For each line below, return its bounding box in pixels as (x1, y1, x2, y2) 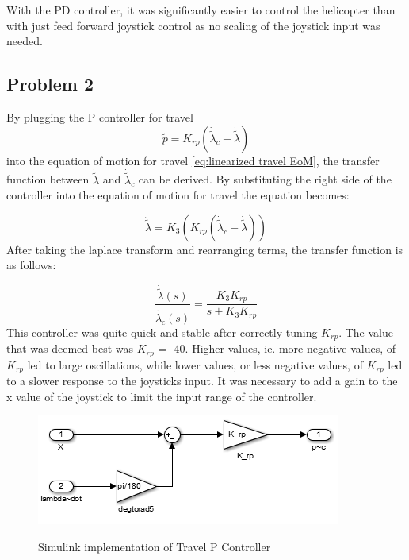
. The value (338, 323, 393, 340)
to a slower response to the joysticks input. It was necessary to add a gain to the (6, 373, 398, 389)
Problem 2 (6, 71, 94, 96)
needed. (6, 33, 43, 49)
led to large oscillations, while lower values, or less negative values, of (27, 356, 363, 373)
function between (6, 171, 90, 187)
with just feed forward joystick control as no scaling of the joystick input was (6, 17, 380, 33)
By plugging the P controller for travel (6, 108, 193, 125)
